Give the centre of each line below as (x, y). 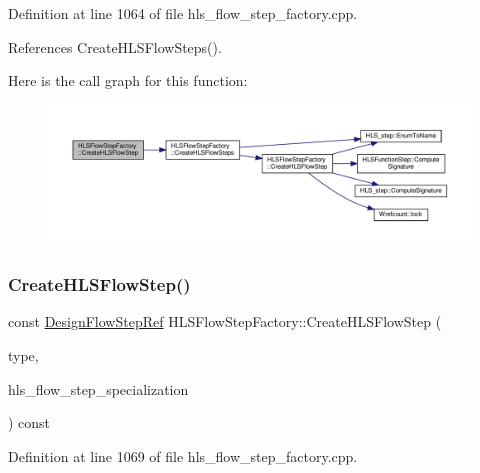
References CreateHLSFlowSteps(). (115, 46)
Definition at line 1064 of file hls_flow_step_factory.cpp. (183, 13)
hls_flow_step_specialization (98, 388)
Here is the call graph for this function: (128, 80)
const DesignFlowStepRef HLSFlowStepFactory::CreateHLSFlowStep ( (225, 321)
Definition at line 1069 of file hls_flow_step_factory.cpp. (183, 455)
